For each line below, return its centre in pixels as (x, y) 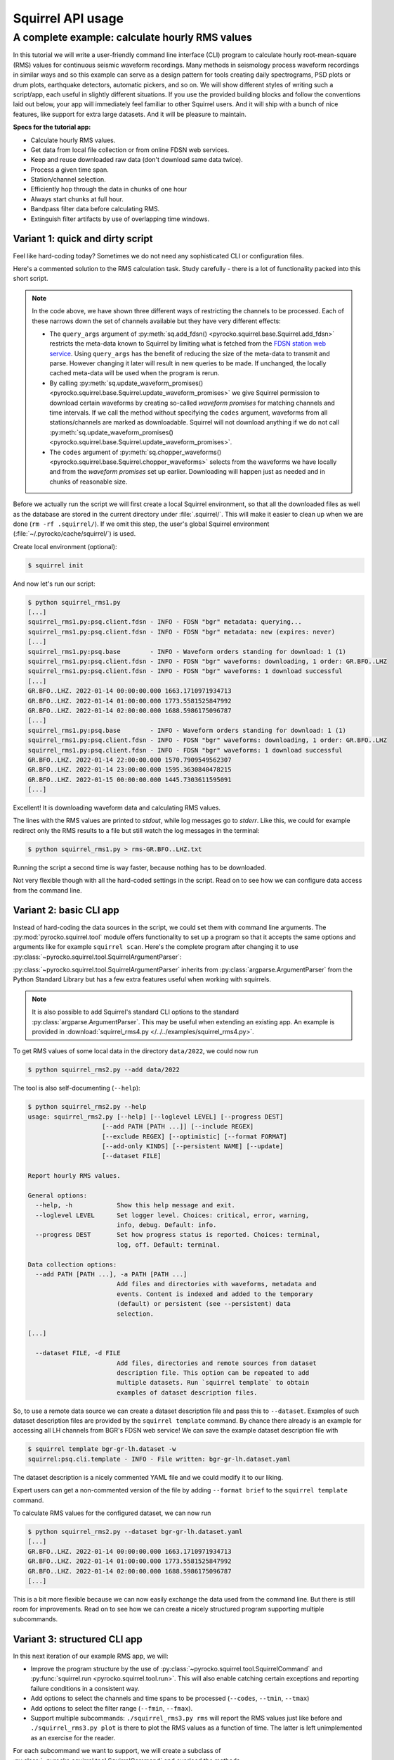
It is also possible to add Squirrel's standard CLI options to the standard (135, 1012)
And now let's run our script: (54, 584)
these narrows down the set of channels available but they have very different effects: (156, 321)
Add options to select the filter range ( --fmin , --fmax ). (112, 1708)
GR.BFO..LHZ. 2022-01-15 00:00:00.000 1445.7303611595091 (130, 779)
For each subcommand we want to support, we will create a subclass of (117, 1751)
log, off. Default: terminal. (168, 1245)
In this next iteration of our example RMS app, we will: (91, 1656)
